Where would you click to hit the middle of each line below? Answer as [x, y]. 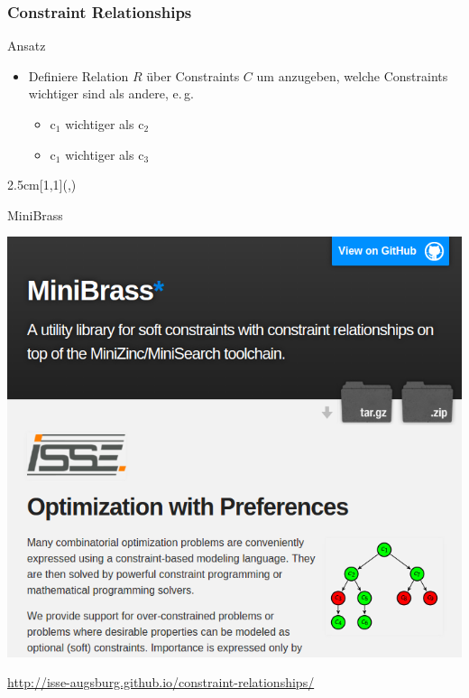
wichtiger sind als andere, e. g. [111, 93]
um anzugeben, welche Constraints [352, 75]
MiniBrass [35, 214]
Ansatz [27, 46]
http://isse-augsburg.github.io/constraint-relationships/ [161, 682]
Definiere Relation [78, 75]
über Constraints [193, 75]
